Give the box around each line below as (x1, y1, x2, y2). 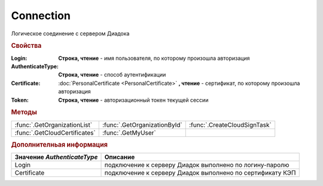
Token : (11, 96, 29, 103)
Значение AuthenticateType (14, 153, 98, 161)
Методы (11, 108, 37, 117)
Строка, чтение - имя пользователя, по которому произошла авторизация (58, 54, 250, 62)
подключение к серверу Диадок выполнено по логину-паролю (104, 161, 290, 169)
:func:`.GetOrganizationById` (102, 120, 182, 129)
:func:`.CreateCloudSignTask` (189, 120, 272, 129)
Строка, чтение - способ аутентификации (58, 71, 166, 78)
